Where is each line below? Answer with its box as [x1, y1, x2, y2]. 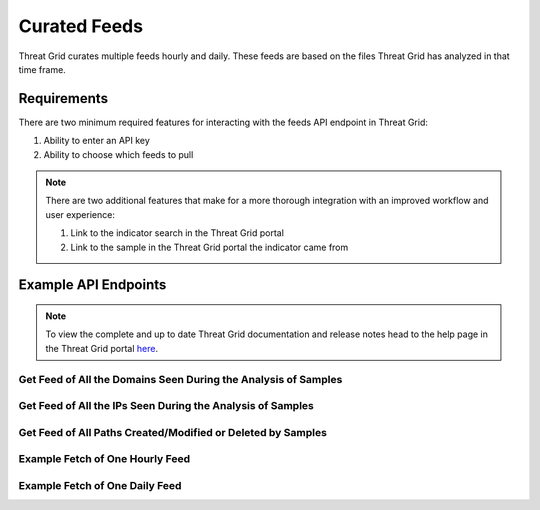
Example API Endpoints [18, 276, 167, 294]
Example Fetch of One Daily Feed [18, 478, 182, 492]
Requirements [18, 90, 109, 107]
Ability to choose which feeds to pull [43, 148, 194, 160]
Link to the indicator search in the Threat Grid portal [70, 227, 285, 239]
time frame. [18, 63, 67, 75]
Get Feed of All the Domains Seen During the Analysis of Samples [18, 372, 343, 386]
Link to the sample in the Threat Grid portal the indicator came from [70, 241, 349, 253]
